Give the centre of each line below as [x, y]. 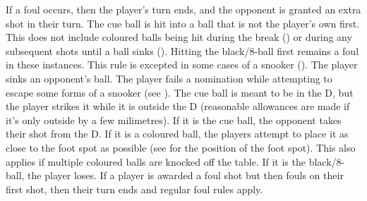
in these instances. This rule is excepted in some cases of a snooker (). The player [182, 65]
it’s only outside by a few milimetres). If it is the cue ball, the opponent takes [174, 120]
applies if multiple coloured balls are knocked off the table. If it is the [156, 161]
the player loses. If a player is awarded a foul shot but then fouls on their [186, 175]
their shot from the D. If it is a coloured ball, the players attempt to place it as [177, 134]
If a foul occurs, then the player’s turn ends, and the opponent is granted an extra [183, 9]
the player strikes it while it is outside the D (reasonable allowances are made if [178, 106]
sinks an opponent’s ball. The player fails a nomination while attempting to [169, 78]
